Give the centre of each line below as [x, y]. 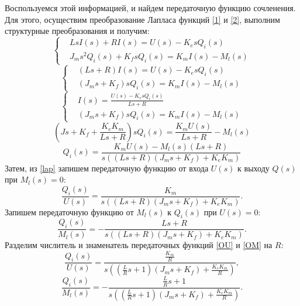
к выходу [254, 168]
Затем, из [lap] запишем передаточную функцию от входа [107, 168]
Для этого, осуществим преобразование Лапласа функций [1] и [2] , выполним [142, 19]
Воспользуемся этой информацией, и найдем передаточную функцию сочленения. [150, 8]
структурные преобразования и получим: [77, 31]
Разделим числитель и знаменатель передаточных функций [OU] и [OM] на [139, 245]
